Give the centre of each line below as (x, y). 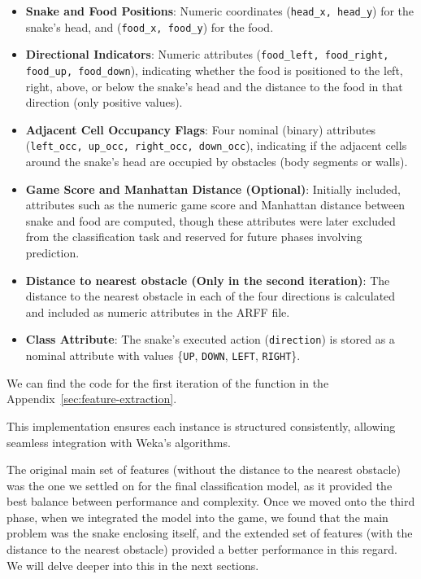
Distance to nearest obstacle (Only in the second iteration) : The (208, 280)
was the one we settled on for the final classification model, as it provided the (200, 485)
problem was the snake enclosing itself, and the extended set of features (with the (210, 533)
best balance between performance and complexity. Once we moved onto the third (211, 501)
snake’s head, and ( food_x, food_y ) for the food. (150, 26)
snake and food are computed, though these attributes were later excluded (210, 220)
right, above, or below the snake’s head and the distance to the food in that (214, 86)
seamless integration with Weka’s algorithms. (119, 442)
